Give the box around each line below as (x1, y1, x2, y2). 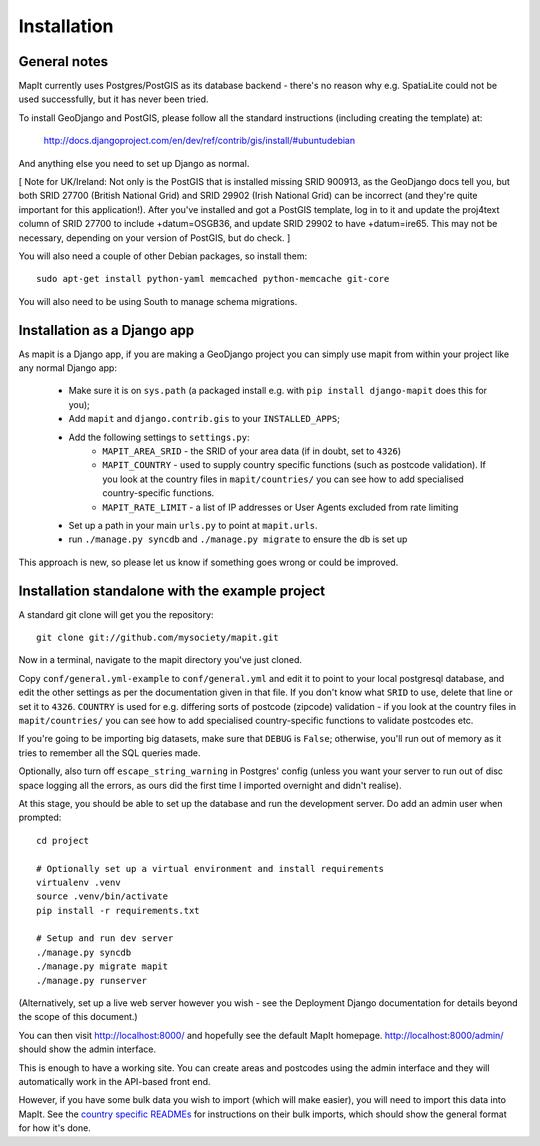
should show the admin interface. (18, 1043, 157, 1055)
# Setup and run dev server (36, 933, 174, 944)
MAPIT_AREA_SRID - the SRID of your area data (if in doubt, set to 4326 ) (102, 445, 402, 457)
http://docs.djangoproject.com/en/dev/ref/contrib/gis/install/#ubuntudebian (43, 135, 355, 147)
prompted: (18, 811, 62, 824)
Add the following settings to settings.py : (68, 431, 250, 443)
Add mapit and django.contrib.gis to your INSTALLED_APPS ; (68, 413, 340, 425)
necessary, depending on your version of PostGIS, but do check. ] (18, 231, 291, 244)
